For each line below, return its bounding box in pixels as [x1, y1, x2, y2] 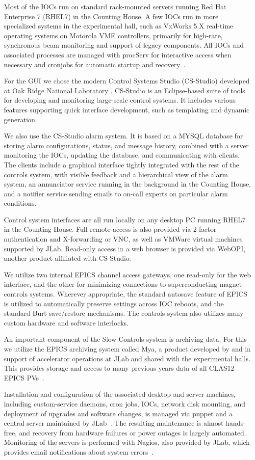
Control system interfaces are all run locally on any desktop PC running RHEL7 [4, 214, 246, 224]
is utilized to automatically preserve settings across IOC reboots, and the [4, 298, 224, 308]
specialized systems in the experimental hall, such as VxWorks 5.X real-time [4, 21, 233, 31]
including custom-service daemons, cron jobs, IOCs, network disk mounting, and [4, 398, 246, 408]
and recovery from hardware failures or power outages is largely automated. [19, 427, 246, 437]
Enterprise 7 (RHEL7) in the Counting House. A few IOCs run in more [4, 11, 219, 21]
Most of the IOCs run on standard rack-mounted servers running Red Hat [4, 1, 227, 11]
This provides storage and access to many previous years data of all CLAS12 [4, 363, 234, 373]
